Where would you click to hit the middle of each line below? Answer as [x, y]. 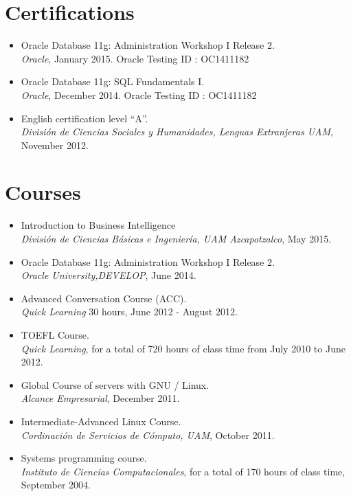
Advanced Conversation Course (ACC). [104, 298]
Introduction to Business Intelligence [98, 225]
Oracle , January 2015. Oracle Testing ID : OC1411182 [135, 58]
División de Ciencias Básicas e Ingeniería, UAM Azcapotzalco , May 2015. [176, 238]
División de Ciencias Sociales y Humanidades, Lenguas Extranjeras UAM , [177, 132]
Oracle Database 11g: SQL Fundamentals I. [113, 81]
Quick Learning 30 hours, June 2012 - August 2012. [129, 312]
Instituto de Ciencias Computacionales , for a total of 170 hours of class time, [183, 471]
